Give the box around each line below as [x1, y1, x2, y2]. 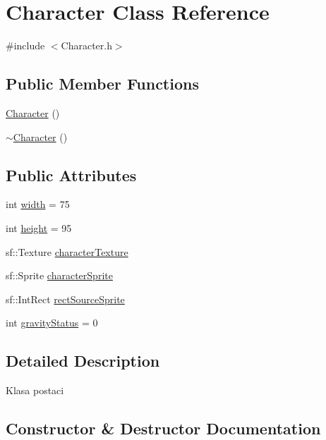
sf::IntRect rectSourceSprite [6, 291, 125, 306]
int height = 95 [6, 220, 72, 235]
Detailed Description [6, 350, 160, 372]
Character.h [61, 38, 112, 53]
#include [6, 38, 45, 53]
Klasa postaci [6, 383, 64, 398]
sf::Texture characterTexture [6, 244, 128, 259]
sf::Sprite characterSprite [6, 268, 113, 283]
